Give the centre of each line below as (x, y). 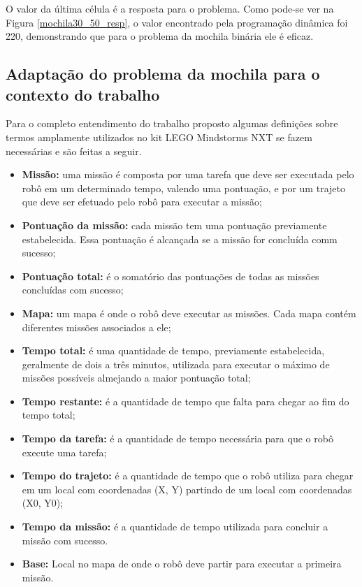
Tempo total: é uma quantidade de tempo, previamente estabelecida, (173, 350)
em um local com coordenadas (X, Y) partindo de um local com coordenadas (187, 489)
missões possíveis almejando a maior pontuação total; (136, 378)
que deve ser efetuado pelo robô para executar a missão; (142, 202)
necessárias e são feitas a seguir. (74, 151)
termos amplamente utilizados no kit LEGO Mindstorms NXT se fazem (159, 137)
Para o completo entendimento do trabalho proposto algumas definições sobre (172, 123)
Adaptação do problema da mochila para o (163, 74)
